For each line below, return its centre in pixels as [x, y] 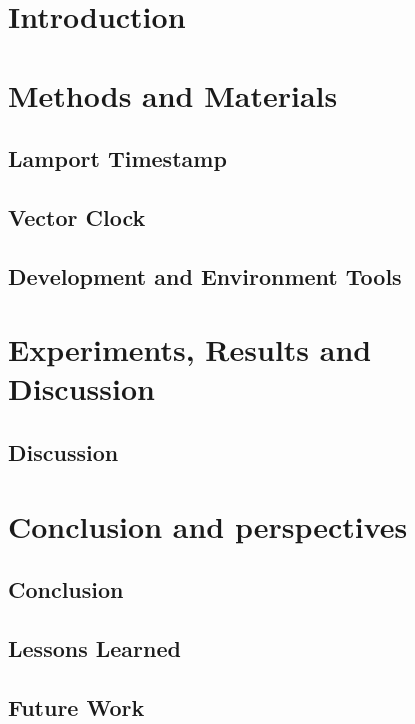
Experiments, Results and [190, 349]
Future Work [76, 706]
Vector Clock [77, 216]
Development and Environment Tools [205, 275]
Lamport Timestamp [117, 158]
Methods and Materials [173, 94]
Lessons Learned [94, 647]
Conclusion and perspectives [208, 525]
